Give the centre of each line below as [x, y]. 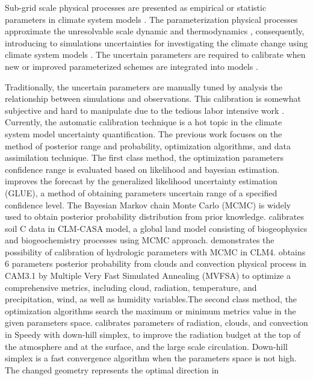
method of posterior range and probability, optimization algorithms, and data [148, 145]
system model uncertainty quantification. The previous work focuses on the [144, 133]
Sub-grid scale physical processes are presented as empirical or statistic [136, 7]
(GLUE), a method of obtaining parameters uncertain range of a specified [141, 192]
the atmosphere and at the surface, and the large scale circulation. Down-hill [146, 346]
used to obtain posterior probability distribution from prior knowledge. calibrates [154, 216]
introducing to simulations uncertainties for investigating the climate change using [156, 42]
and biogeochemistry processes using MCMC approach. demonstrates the [140, 240]
